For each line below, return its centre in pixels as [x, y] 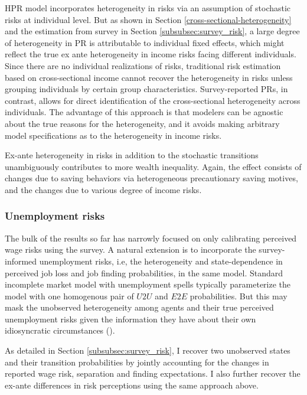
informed [21, 261]
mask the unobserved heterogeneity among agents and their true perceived [139, 307]
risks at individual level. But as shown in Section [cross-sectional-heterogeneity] [148, 19]
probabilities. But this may [239, 296]
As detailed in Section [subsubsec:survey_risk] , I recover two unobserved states [148, 350]
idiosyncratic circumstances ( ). [60, 330]
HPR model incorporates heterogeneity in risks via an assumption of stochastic [148, 8]
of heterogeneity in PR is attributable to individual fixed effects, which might [145, 42]
